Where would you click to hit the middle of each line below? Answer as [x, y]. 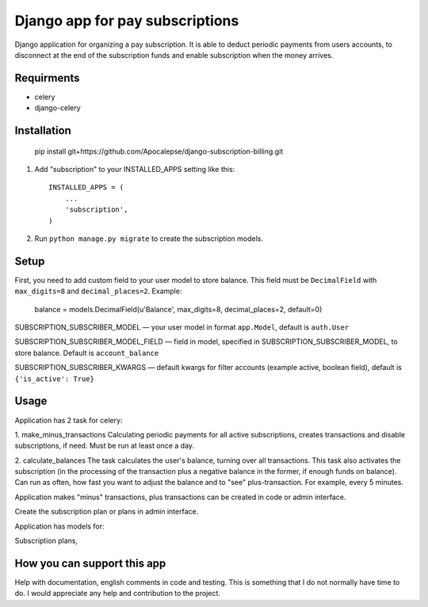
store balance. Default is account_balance [87, 353]
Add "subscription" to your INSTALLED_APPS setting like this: [135, 170]
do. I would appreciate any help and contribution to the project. [118, 594]
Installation [43, 131]
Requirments [47, 78]
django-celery [57, 108]
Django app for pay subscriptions [127, 21]
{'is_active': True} [55, 379]
